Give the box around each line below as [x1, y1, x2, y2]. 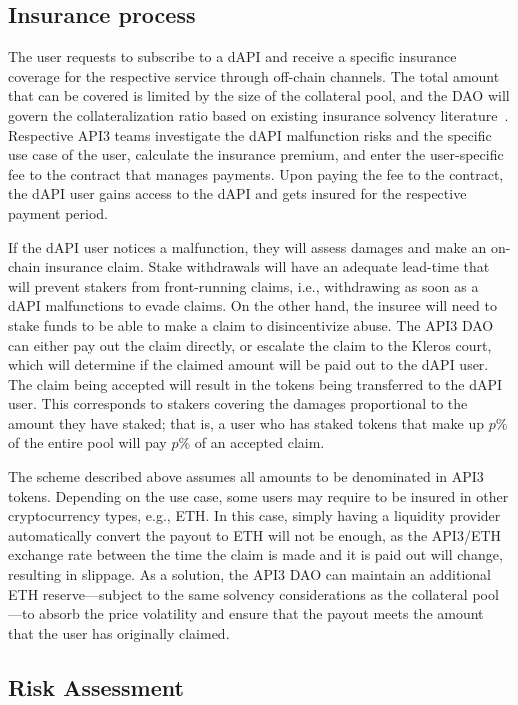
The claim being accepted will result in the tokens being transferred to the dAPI [8, 373, 503, 394]
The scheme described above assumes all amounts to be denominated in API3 [8, 466, 484, 487]
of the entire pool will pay [8, 432, 167, 453]
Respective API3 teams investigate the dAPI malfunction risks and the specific [8, 124, 492, 145]
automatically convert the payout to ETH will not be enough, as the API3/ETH [8, 524, 502, 545]
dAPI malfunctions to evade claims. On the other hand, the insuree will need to [8, 295, 497, 316]
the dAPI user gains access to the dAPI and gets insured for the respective [8, 183, 467, 204]
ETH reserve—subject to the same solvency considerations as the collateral [8, 583, 468, 604]
